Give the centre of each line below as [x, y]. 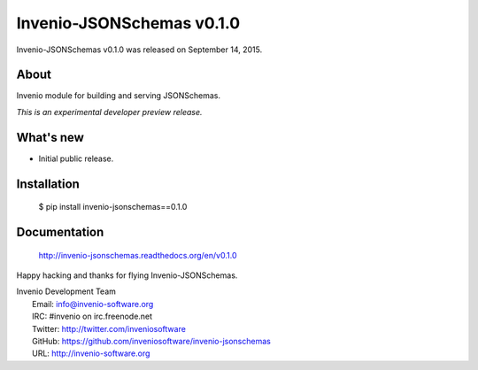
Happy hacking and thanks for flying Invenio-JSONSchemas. [127, 275]
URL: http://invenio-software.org [91, 353]
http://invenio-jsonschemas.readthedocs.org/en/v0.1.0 [138, 255]
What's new [50, 137]
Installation [48, 184]
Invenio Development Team [66, 291]
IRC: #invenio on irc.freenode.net [93, 316]
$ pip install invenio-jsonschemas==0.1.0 [113, 207]
